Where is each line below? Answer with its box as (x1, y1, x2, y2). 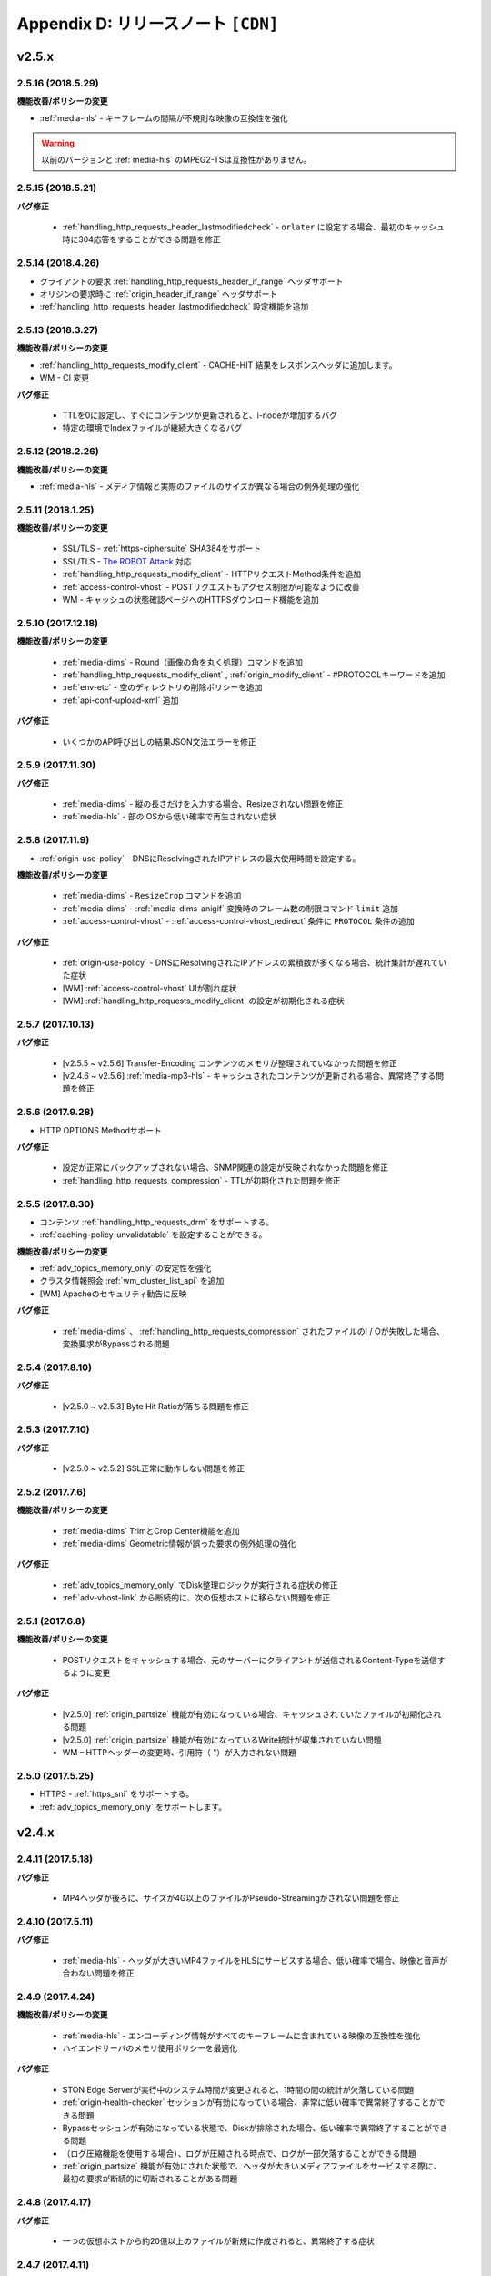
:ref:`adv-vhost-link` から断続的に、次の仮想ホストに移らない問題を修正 (62, 1592, 331, 1603)
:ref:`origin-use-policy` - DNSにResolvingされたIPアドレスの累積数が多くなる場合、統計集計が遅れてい (62, 957, 447, 968)
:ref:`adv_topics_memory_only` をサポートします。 (39, 1801, 227, 1812)
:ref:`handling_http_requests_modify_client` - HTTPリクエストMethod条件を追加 (62, 569, 362, 580)
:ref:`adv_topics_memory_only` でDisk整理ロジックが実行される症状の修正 (62, 1580, 338, 1590)
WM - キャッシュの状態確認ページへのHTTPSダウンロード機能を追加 (62, 594, 319, 605)
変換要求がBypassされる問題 (62, 1338, 170, 1349)
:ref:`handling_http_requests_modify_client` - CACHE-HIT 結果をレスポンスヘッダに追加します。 (39, 360, 397, 371)
